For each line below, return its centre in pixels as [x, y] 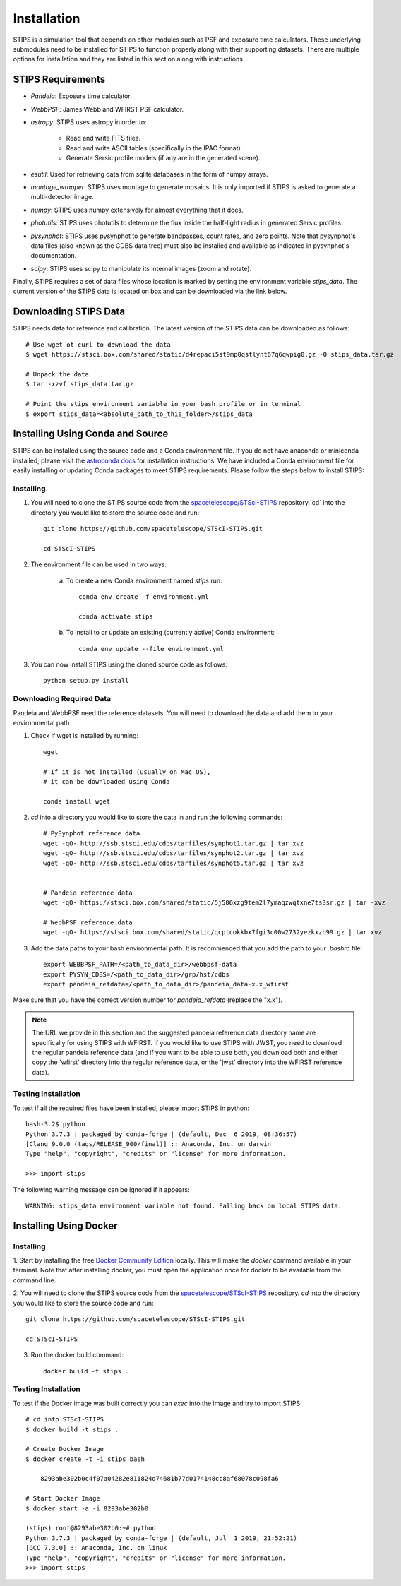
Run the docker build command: [77, 1355]
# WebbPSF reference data [88, 922]
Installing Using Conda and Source [91, 434]
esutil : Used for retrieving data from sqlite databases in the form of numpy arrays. [149, 174]
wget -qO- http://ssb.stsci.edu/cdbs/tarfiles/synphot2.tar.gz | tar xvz [174, 853]
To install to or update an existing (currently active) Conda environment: [170, 633]
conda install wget [77, 801]
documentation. [54, 256]
